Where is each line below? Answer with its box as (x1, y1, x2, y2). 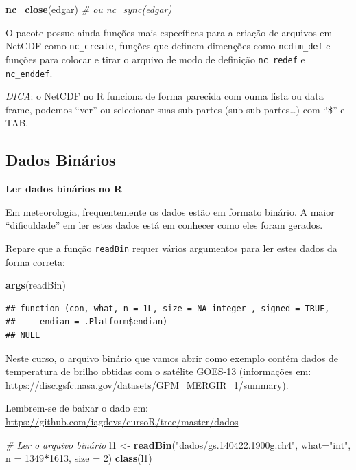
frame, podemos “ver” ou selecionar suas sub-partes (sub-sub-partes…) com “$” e (5, 102, 345, 116)
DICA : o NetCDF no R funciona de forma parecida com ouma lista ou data (5, 89, 324, 103)
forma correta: (5, 254, 65, 269)
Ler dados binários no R (5, 181, 123, 196)
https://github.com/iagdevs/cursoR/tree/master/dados (5, 414, 239, 428)
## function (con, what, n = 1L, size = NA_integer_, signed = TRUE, (5, 303, 330, 313)
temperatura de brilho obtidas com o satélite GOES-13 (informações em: (5, 364, 311, 379)
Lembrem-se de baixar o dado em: (5, 401, 148, 415)
